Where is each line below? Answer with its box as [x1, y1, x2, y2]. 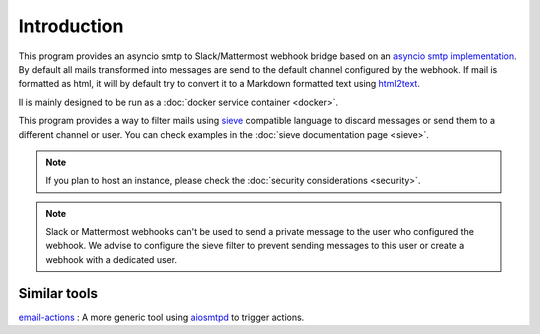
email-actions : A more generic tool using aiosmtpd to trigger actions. [18, 311, 305, 323]
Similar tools [18, 285, 99, 302]
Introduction [18, 15, 124, 37]
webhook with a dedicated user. [45, 253, 178, 265]
